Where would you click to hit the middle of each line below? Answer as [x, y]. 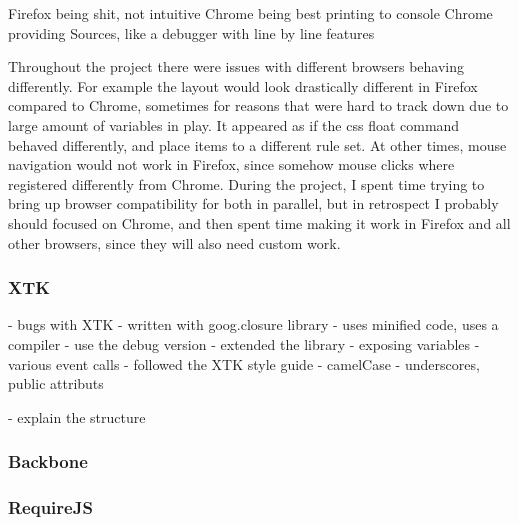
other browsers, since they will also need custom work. [174, 242]
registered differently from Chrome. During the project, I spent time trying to [246, 183]
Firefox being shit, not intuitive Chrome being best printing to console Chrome [250, 13]
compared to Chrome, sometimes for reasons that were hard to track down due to [258, 105]
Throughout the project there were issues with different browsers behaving [236, 66]
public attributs [56, 383]
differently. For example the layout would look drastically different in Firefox [243, 85]
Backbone [48, 461]
